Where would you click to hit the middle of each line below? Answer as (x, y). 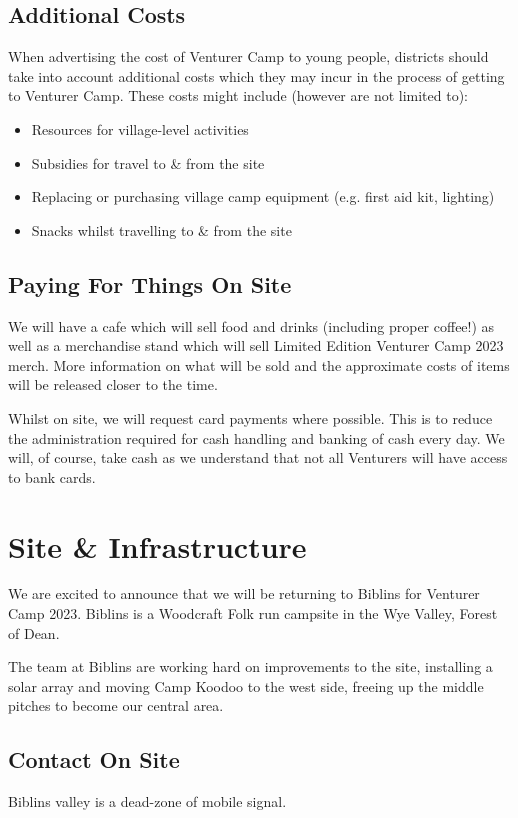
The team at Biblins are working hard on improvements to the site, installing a (250, 666)
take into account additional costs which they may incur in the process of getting (256, 75)
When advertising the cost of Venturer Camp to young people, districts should (248, 56)
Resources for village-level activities (140, 128)
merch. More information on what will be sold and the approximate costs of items (259, 364)
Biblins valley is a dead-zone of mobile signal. (147, 801)
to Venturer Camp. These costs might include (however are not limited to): (238, 95)
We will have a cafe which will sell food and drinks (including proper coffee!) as (251, 325)
